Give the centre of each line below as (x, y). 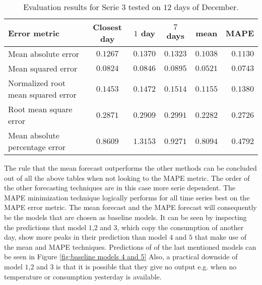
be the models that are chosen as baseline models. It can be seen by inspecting (125, 217)
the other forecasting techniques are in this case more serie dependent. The (120, 188)
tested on (144, 7)
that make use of (221, 237)
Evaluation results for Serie (71, 7)
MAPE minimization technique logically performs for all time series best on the (127, 197)
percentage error (37, 147)
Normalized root (37, 83)
